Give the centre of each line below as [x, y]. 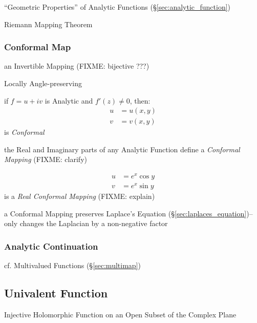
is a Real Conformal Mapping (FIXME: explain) [80, 196]
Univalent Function [56, 293]
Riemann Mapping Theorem [48, 24]
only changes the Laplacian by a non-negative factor [86, 223]
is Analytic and [69, 100]
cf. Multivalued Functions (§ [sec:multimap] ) [72, 265]
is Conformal [24, 132]
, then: [140, 100]
